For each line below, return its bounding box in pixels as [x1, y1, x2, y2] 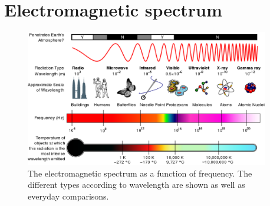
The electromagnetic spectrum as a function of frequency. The [28, 167, 252, 179]
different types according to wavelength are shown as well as [28, 178, 245, 191]
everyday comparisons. [28, 190, 109, 202]
